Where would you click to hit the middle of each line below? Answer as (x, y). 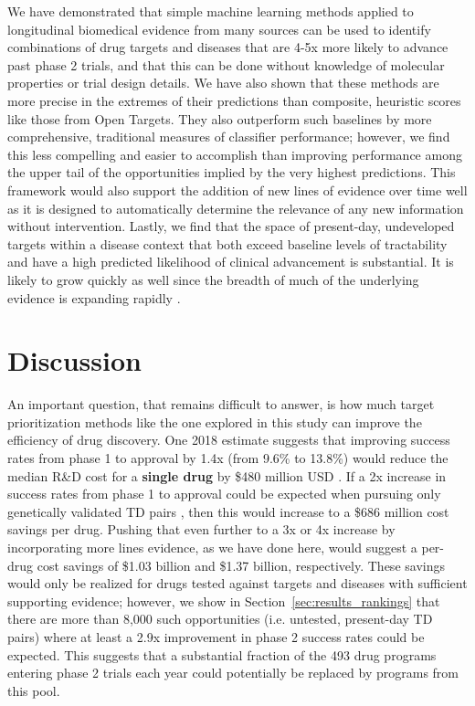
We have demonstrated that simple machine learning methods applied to (211, 11)
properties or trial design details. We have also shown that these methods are (223, 83)
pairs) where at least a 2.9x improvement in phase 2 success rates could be (216, 636)
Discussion (74, 360)
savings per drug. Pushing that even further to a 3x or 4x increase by (201, 529)
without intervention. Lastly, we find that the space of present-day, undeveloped (231, 226)
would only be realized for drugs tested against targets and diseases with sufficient (237, 583)
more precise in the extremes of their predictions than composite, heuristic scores (234, 100)
